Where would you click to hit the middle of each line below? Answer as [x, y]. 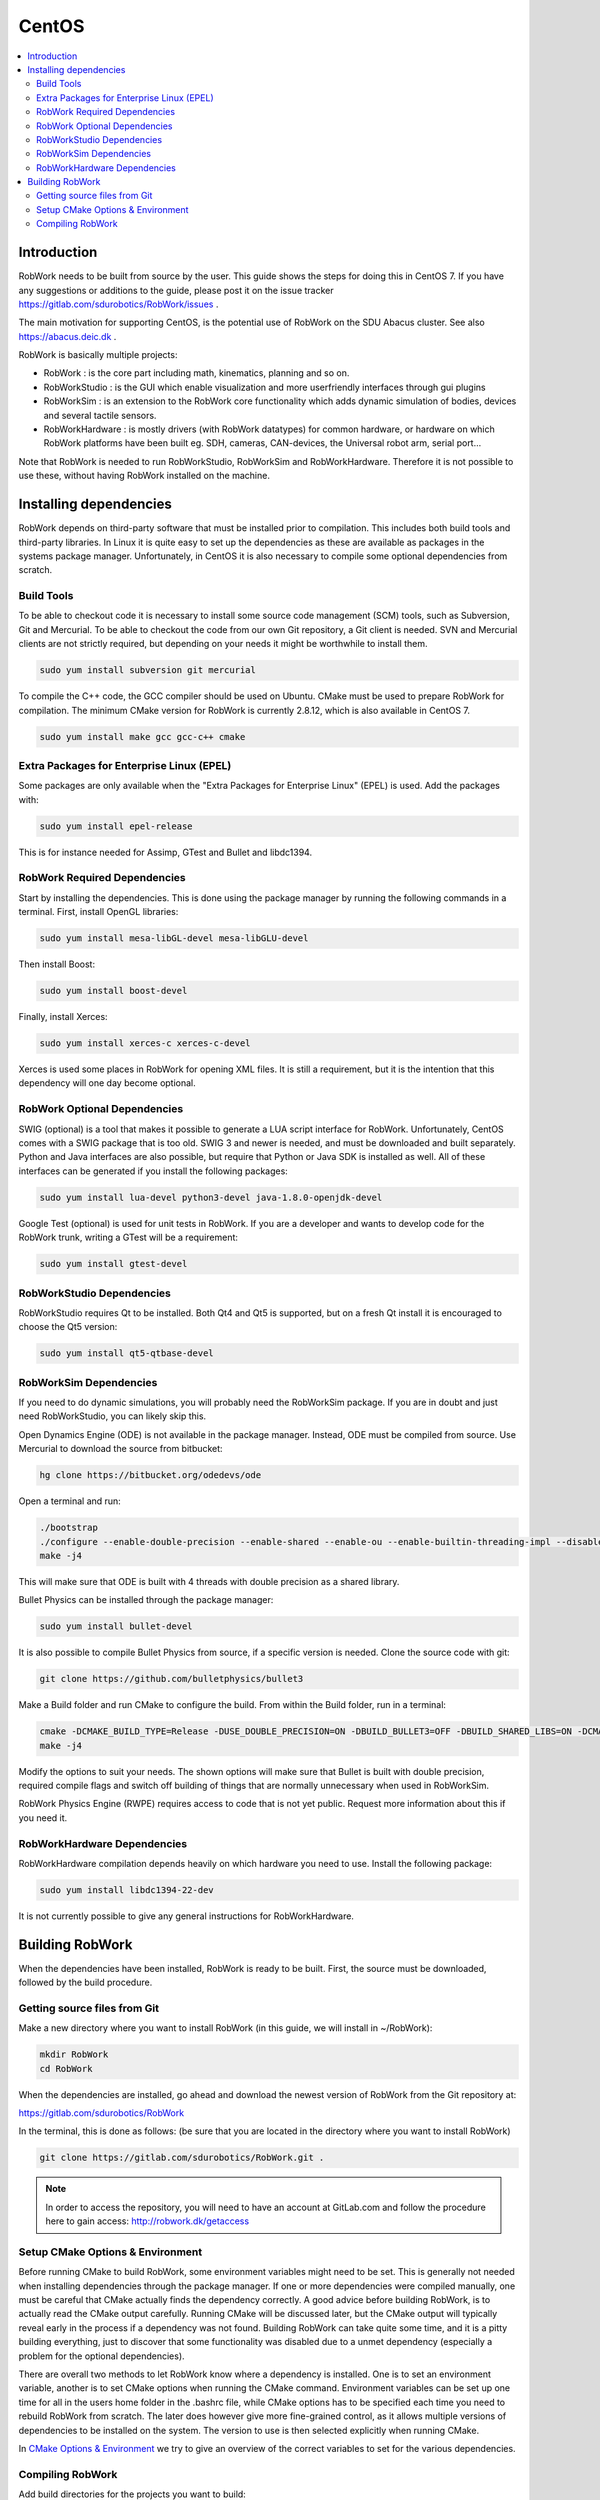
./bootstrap [69, 1528]
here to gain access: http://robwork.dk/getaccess [147, 2221]
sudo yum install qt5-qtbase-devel [126, 1353]
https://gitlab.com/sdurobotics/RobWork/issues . [118, 304]
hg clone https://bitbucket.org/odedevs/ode [150, 1475]
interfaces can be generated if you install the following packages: [153, 1171]
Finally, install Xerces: [63, 1017]
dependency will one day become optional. [107, 1083]
